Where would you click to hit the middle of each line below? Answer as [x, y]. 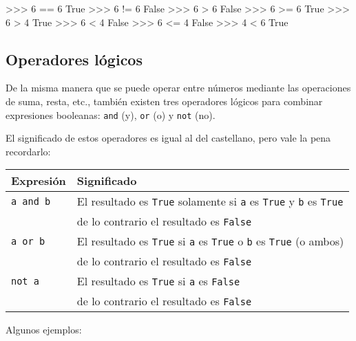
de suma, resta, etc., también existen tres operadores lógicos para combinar [164, 101]
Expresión [39, 181]
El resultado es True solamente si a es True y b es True [210, 201]
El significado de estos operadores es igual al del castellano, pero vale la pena [168, 138]
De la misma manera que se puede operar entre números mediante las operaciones [178, 88]
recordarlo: [28, 151]
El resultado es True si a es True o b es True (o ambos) [210, 241]
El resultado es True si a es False [158, 281]
